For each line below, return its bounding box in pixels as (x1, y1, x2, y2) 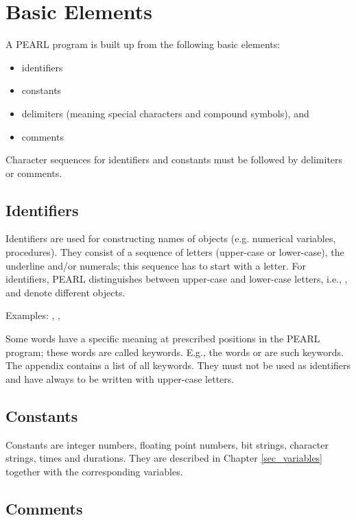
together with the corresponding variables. (5, 464, 183, 478)
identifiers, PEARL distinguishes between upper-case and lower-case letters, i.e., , (5, 272, 348, 286)
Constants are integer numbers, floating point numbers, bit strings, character (5, 437, 329, 451)
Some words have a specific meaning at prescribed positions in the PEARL (5, 331, 320, 346)
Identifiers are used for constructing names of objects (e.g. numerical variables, (5, 231, 336, 246)
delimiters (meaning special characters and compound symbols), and (21, 106, 309, 120)
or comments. (5, 165, 62, 180)
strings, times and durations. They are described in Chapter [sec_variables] (5, 451, 323, 465)
